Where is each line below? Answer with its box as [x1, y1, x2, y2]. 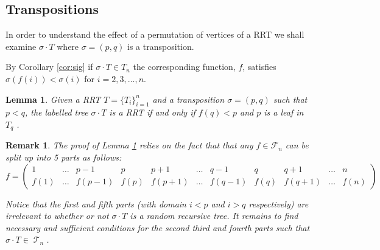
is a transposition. [127, 40, 194, 52]
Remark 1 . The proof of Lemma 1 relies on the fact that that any [5, 139, 253, 151]
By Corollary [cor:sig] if [5, 60, 93, 73]
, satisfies [242, 60, 276, 73]
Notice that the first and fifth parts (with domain [5, 197, 186, 210]
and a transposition [152, 92, 225, 105]
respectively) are [248, 197, 309, 210]
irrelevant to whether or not [5, 209, 109, 222]
